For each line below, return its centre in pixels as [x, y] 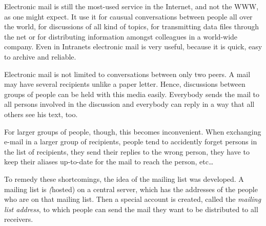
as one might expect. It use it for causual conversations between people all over [128, 16]
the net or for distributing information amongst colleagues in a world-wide [121, 36]
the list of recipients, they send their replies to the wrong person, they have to [127, 151]
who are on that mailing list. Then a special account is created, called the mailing [133, 199]
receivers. [19, 219]
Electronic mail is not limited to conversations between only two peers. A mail [127, 74]
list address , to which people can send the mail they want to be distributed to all [131, 209]
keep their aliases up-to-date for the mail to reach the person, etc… [109, 162]
